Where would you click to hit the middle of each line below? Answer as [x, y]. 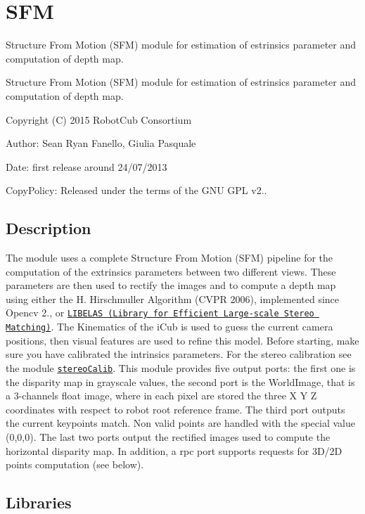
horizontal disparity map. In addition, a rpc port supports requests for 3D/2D [174, 450]
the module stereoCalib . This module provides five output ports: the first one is [181, 367]
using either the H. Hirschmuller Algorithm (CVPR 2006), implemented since [173, 298]
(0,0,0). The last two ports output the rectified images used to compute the [168, 436]
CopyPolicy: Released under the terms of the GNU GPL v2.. [136, 190]
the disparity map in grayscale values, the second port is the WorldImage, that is [180, 381]
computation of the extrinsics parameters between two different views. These [171, 271]
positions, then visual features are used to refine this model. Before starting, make [182, 340]
